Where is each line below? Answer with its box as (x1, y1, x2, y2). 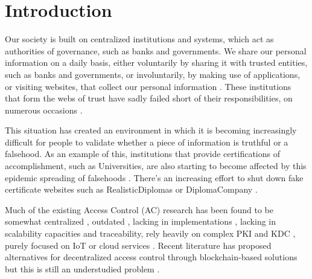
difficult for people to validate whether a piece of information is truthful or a (5, 135, 288, 148)
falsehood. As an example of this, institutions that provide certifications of (5, 147, 280, 160)
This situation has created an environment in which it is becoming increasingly (5, 124, 297, 136)
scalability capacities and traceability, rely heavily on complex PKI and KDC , (5, 227, 296, 240)
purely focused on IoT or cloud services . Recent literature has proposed (5, 239, 272, 251)
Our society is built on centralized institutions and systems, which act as (5, 33, 274, 45)
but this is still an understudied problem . (5, 262, 160, 275)
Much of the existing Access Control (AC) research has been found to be (5, 203, 273, 216)
